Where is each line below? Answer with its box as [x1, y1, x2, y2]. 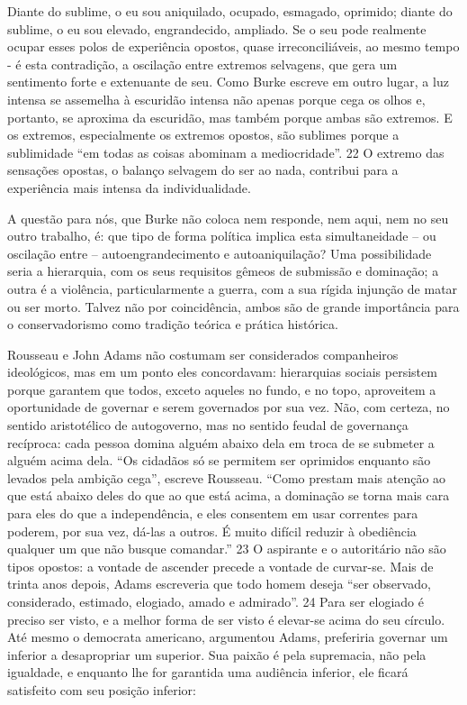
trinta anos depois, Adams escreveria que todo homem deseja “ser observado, [7, 574, 431, 593]
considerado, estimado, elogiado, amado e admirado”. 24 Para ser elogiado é [7, 592, 424, 610]
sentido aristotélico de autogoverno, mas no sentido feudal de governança [7, 416, 409, 435]
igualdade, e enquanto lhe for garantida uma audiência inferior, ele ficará [7, 663, 409, 682]
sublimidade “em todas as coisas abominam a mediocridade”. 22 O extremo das [7, 142, 445, 161]
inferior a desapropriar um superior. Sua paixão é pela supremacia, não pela [7, 645, 427, 664]
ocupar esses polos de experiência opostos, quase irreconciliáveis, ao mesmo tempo [7, 37, 460, 56]
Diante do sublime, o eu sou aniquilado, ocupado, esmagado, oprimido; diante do [7, 2, 453, 20]
